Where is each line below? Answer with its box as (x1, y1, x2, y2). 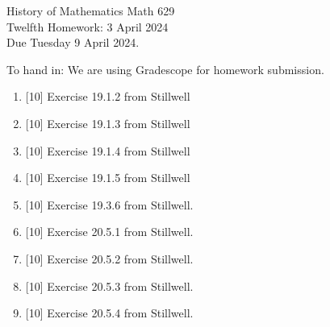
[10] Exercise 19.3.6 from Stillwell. (25, 196, 194, 213)
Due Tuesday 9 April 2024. (6, 34, 140, 51)
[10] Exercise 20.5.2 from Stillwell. (25, 250, 194, 267)
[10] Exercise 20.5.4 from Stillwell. (25, 304, 194, 321)
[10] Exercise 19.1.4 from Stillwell (25, 142, 190, 159)
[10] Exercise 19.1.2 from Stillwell (25, 88, 190, 105)
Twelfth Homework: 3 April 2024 (6, 18, 169, 35)
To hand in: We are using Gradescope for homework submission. (6, 60, 324, 77)
